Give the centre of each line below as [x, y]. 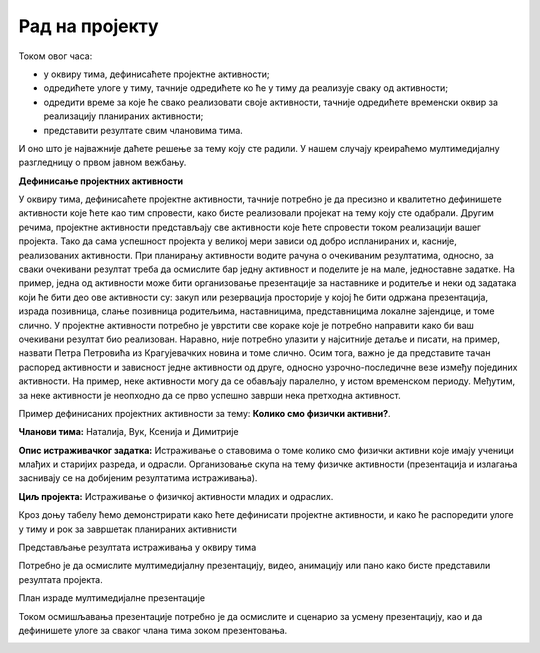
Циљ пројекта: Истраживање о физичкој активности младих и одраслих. [176, 496]
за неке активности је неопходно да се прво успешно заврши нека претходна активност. [209, 395]
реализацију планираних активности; [123, 116]
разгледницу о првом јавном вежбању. [102, 162]
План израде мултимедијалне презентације [111, 598]
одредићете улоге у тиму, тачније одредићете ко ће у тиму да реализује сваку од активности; [246, 88]
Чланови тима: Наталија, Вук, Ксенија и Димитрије [128, 432]
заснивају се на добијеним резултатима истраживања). [138, 478]
